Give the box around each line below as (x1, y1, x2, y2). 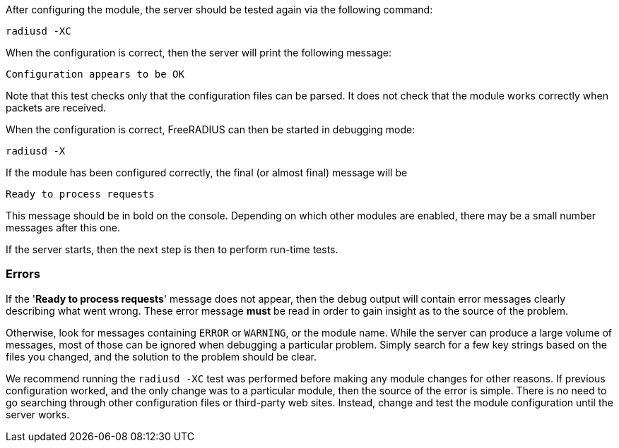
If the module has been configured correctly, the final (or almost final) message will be (6, 167, 408, 178)
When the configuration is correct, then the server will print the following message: (6, 47, 392, 59)
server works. (6, 408, 70, 420)
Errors (6, 267, 40, 281)
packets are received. (6, 102, 106, 114)
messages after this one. (6, 222, 120, 234)
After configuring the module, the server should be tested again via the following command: (6, 4, 433, 16)
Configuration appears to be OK (6, 68, 184, 80)
